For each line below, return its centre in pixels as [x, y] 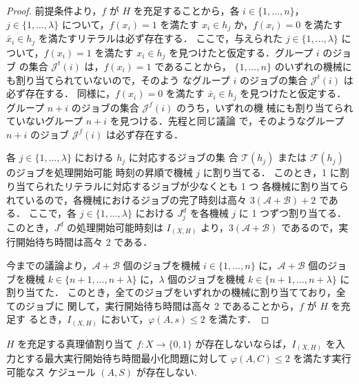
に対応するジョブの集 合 [183, 157]
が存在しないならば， [244, 343]
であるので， [310, 227]
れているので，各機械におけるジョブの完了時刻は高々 [127, 199]
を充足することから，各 [186, 10]
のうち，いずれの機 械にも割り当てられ [265, 107]
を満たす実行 [322, 358]
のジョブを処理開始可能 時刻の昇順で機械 [100, 172]
